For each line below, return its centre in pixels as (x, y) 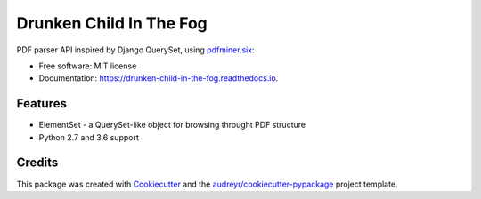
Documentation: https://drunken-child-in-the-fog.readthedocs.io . (159, 78)
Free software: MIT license (88, 66)
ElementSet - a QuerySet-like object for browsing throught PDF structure (172, 125)
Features (41, 103)
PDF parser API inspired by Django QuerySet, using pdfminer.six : (135, 50)
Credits (37, 163)
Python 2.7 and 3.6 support (89, 137)
